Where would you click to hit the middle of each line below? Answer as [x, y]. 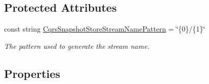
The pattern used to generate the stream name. [77, 46]
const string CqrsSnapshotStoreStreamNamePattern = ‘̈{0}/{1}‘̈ [105, 29]
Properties [32, 73]
